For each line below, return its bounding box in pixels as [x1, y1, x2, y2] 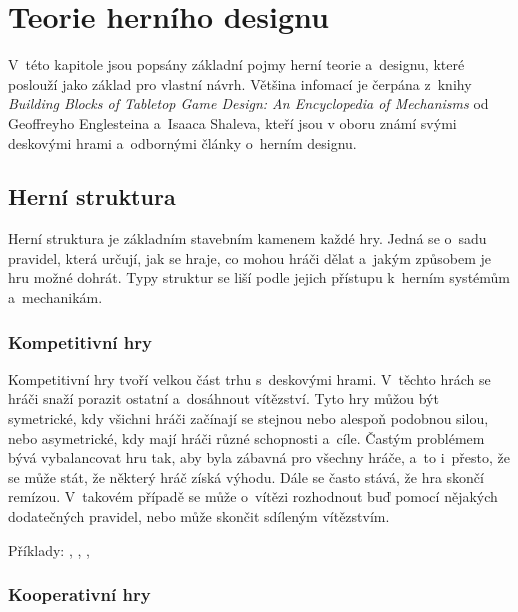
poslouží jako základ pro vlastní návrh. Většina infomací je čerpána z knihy [8, 73, 472, 94]
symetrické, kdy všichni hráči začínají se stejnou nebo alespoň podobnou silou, [8, 408, 489, 429]
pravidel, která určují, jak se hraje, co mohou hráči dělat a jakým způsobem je [8, 247, 491, 268]
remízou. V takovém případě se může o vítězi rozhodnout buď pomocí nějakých [8, 486, 498, 507]
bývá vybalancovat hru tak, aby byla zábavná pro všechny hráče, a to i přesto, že [8, 447, 510, 468]
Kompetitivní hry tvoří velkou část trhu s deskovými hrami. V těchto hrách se [8, 368, 491, 389]
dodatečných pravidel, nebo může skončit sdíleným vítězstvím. [8, 506, 390, 527]
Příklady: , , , [8, 539, 90, 560]
